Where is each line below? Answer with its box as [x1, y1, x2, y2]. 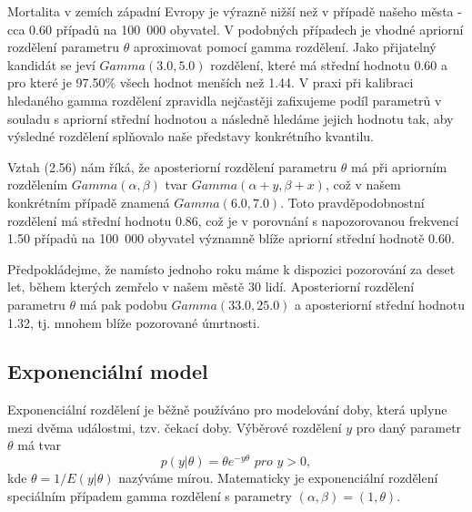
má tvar [17, 435, 62, 455]
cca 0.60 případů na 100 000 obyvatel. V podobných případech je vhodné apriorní [7, 19, 464, 38]
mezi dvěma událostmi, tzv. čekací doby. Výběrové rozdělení [7, 417, 342, 436]
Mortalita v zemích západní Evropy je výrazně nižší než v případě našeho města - [7, 2, 462, 20]
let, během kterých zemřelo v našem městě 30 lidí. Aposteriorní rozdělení [7, 277, 415, 296]
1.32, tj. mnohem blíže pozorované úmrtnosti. [7, 312, 260, 332]
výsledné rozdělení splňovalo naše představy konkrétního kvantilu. [7, 127, 374, 146]
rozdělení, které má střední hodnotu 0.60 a [210, 55, 447, 74]
